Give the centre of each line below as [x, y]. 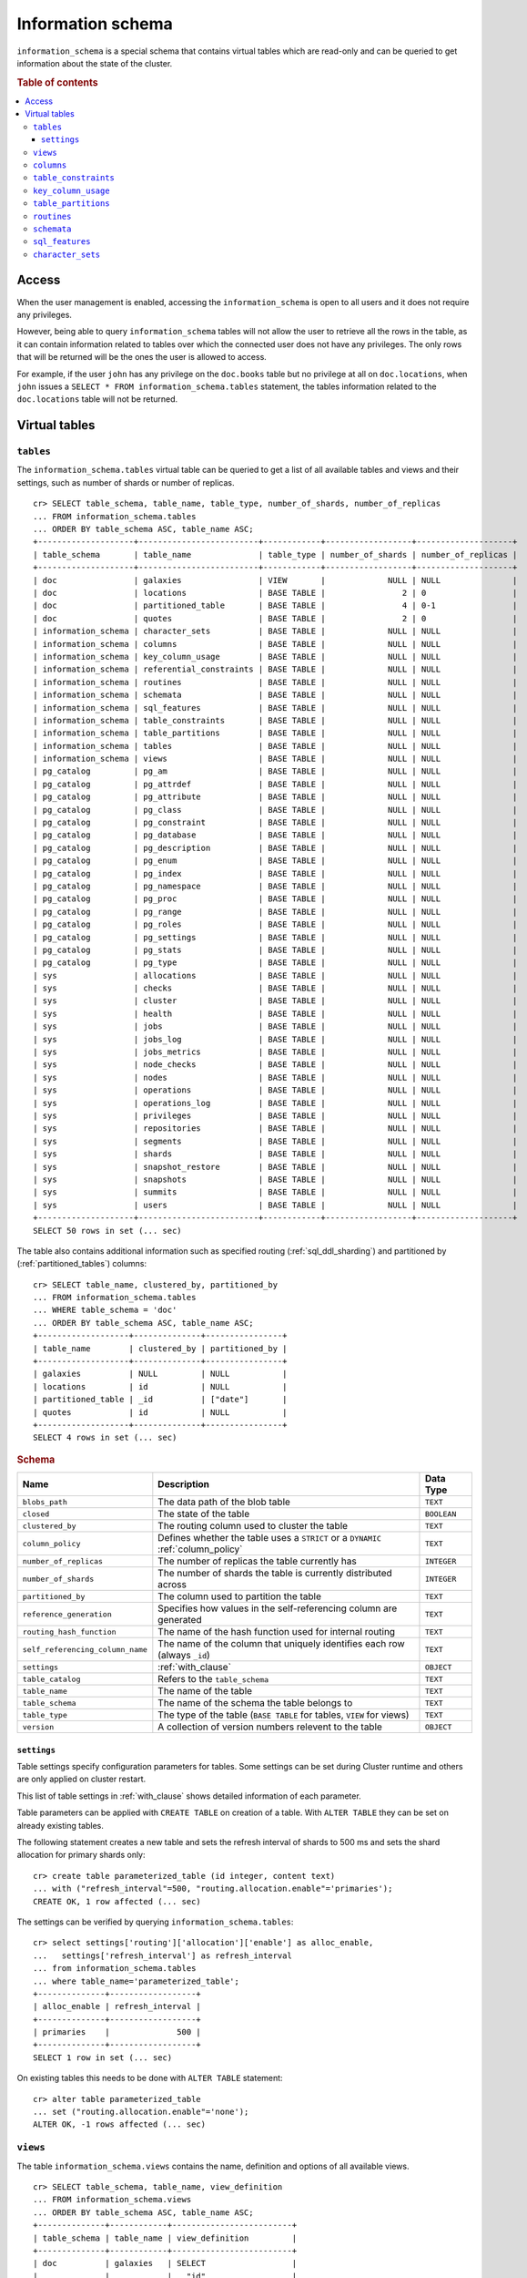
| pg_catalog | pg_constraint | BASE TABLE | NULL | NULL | [275, 823]
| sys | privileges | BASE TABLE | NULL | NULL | [275, 1116]
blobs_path [45, 1502]
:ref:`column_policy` [200, 1549]
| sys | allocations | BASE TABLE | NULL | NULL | [275, 975]
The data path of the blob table [224, 1502]
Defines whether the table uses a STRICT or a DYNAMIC [270, 1538]
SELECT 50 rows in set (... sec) [107, 1231]
